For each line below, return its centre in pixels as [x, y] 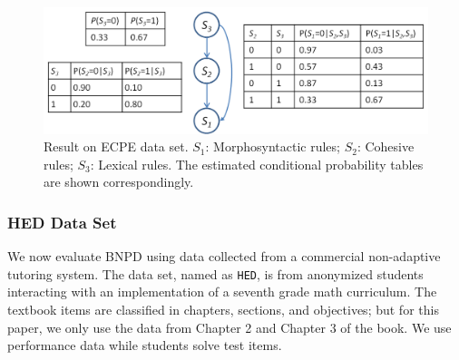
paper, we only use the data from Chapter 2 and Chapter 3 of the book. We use [229, 327]
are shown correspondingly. [119, 182]
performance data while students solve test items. [145, 345]
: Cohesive [386, 146]
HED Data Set [62, 222]
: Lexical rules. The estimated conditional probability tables [257, 164]
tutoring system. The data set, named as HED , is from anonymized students [215, 273]
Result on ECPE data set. [116, 146]
